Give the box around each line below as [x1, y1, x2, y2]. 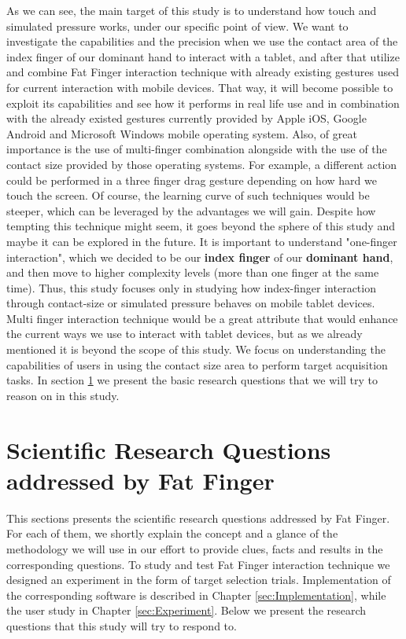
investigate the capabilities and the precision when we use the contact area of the [6, 33, 398, 50]
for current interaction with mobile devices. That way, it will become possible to [6, 79, 393, 95]
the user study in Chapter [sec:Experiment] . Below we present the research [6, 602, 367, 619]
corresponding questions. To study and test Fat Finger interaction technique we [6, 556, 390, 572]
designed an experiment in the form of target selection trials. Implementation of [6, 571, 391, 588]
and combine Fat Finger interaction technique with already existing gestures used [6, 64, 400, 80]
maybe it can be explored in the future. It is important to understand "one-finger [6, 233, 397, 249]
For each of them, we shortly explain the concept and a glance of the [6, 525, 338, 542]
